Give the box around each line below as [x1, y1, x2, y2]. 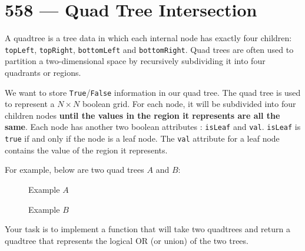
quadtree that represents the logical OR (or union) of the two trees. [5, 234, 248, 246]
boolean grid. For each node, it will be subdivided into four [82, 98, 296, 110]
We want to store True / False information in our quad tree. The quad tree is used [5, 86, 301, 98]
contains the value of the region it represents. [5, 143, 168, 156]
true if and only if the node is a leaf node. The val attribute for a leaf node [5, 132, 280, 145]
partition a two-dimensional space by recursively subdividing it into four [5, 55, 266, 67]
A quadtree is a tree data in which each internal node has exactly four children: [5, 32, 292, 44]
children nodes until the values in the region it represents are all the [5, 109, 280, 121]
